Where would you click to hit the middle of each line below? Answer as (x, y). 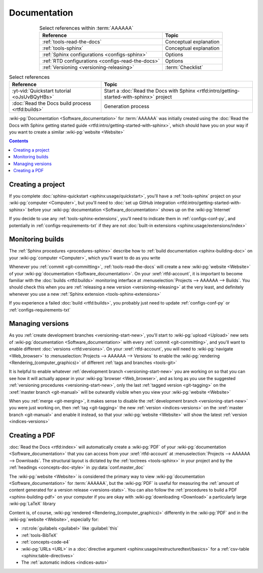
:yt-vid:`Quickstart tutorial (41, 91)
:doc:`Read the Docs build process (52, 103)
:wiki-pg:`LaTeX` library (32, 504)
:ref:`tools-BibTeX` (39, 535)
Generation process (127, 106)
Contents (19, 141)
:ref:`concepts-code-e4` (46, 542)
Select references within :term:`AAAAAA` (86, 28)
